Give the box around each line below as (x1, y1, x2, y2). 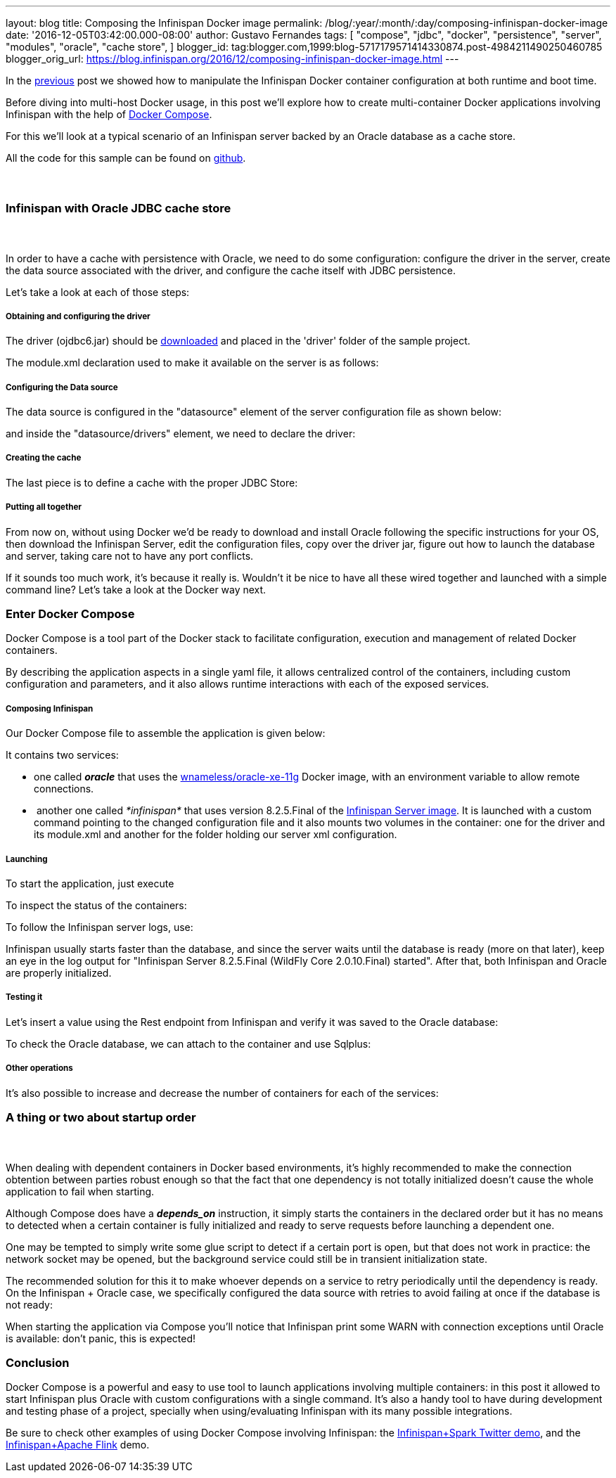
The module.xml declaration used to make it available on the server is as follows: (6, 356, 379, 369)
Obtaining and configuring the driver (6, 311, 150, 321)
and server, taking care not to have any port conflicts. (6, 549, 254, 562)
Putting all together (6, 502, 82, 513)
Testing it (6, 992, 43, 1003)
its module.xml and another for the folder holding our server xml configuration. (34, 828, 397, 841)
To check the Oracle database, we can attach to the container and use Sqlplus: (6, 1037, 371, 1050)
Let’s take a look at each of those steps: (6, 285, 190, 298)
